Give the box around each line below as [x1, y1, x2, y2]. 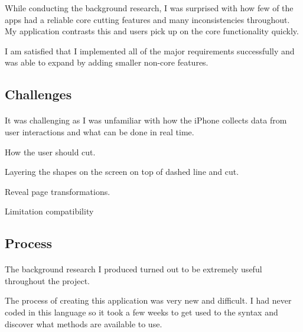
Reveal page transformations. [5, 185, 110, 197]
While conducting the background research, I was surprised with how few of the [5, 2, 294, 14]
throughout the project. [5, 274, 90, 287]
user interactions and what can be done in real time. [5, 125, 194, 138]
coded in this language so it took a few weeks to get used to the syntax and [5, 306, 278, 318]
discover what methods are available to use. [5, 317, 162, 330]
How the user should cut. [5, 145, 96, 158]
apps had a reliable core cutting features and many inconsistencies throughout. [5, 13, 290, 25]
